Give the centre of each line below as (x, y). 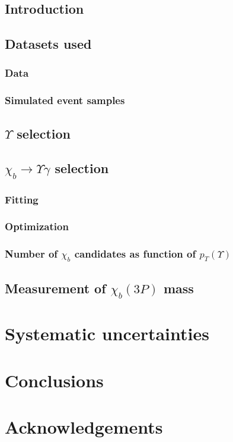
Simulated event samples (65, 100)
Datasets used (48, 44)
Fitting (22, 199)
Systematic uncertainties (107, 333)
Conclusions (54, 380)
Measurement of (55, 288)
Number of (31, 254)
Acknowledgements (84, 427)
